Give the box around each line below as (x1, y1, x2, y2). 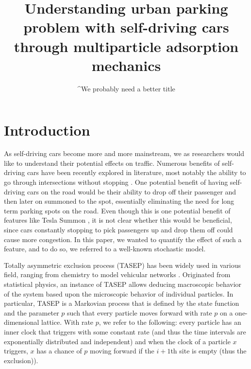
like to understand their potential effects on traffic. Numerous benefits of (4, 158, 220, 168)
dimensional (4, 317, 39, 327)
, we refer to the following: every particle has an (99, 317, 241, 327)
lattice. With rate (41, 317, 94, 327)
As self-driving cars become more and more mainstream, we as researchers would (4, 148, 245, 158)
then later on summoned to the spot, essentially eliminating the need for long (4, 196, 234, 206)
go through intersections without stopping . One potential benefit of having (4, 177, 228, 187)
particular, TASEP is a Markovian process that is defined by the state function (4, 298, 239, 308)
